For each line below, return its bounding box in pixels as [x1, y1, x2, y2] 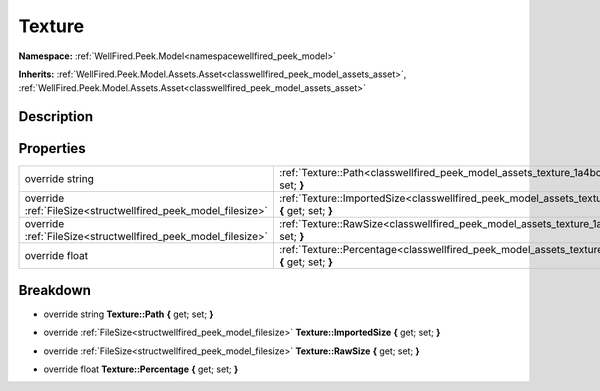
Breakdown [18, 281, 92, 299]
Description [18, 108, 94, 125]
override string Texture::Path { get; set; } [43, 308, 214, 320]
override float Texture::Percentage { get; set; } [43, 363, 239, 375]
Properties [18, 140, 86, 157]
